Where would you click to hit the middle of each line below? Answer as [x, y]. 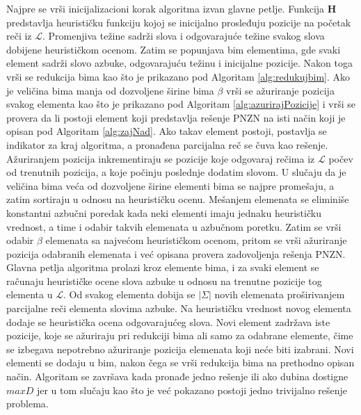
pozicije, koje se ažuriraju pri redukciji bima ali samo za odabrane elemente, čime [180, 335]
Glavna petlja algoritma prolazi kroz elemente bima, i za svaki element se [163, 267]
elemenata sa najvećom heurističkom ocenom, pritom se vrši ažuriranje [196, 240]
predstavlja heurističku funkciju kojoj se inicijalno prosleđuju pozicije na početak [179, 22]
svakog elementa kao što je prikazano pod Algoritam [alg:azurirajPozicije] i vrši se [181, 104]
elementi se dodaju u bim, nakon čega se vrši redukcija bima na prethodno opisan [180, 363]
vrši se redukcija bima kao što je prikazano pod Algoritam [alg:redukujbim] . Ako [178, 76]
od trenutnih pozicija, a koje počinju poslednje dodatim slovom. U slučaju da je [176, 172]
